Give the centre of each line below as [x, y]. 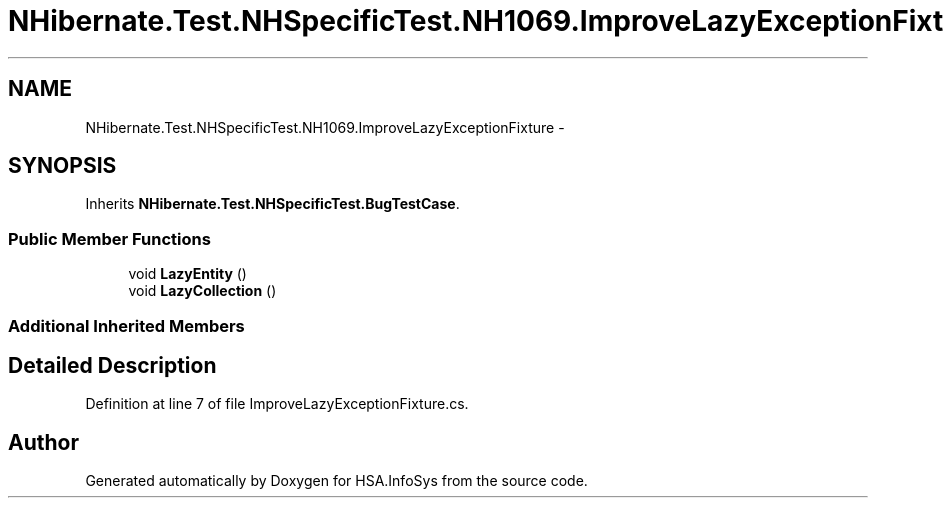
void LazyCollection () [202, 291]
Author [43, 442]
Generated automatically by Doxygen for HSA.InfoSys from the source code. [336, 481]
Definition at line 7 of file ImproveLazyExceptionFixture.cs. [277, 404]
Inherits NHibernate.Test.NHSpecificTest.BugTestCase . [272, 204]
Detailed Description [112, 365]
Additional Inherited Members [126, 325]
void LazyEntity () [187, 274]
